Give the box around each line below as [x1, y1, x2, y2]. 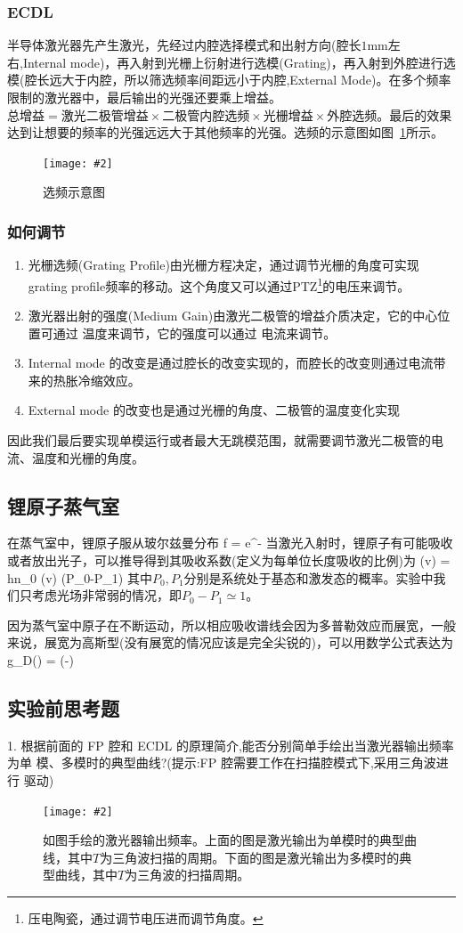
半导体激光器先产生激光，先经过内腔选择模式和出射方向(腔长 [7, 36, 361, 54]
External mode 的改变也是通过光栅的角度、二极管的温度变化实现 [28, 401, 400, 419]
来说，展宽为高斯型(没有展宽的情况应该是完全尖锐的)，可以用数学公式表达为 [7, 633, 453, 652]
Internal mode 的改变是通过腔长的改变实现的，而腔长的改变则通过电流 [28, 353, 434, 372]
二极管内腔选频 [162, 110, 250, 123]
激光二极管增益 [61, 110, 149, 123]
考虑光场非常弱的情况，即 [31, 586, 182, 604]
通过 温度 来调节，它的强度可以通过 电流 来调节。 [53, 323, 337, 342]
